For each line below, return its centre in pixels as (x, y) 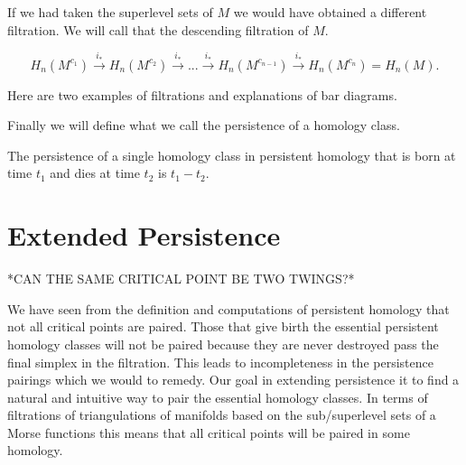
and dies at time (95, 173)
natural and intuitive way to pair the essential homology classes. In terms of (218, 397)
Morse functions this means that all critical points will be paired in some (209, 432)
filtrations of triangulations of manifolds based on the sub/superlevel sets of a (222, 415)
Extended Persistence (144, 235)
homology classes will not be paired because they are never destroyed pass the (223, 344)
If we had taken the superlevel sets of (110, 12)
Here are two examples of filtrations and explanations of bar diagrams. (202, 94)
